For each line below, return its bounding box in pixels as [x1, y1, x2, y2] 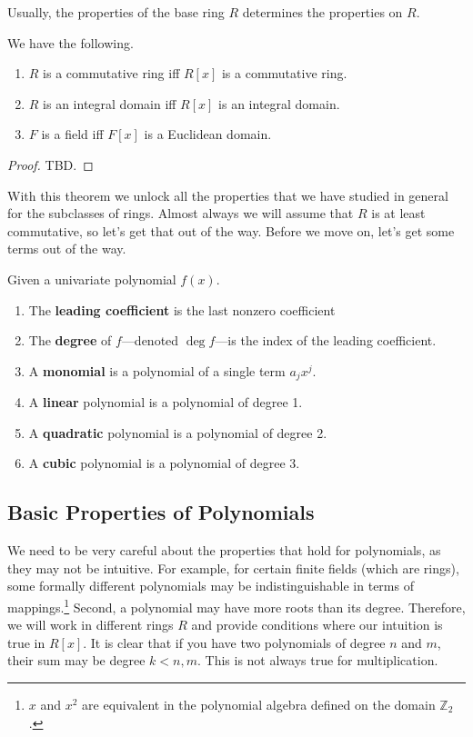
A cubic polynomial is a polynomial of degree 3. [28, 453, 300, 473]
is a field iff [41, 124, 104, 144]
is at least [371, 204, 426, 223]
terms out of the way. [7, 239, 126, 258]
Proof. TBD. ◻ [7, 154, 94, 174]
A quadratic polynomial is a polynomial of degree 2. [28, 423, 327, 442]
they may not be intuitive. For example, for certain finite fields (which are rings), [7, 558, 459, 577]
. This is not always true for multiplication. [196, 651, 438, 670]
